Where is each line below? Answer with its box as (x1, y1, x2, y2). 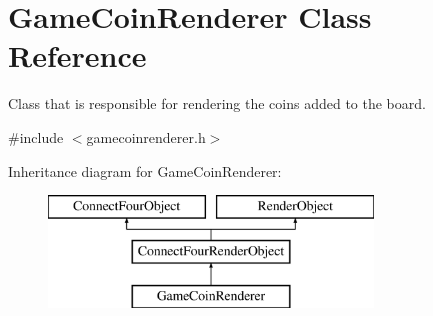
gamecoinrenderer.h (86, 126, 206, 147)
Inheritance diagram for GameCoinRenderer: (8, 160, 282, 181)
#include (8, 126, 64, 147)
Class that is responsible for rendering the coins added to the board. (8, 93, 426, 114)
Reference (8, 35, 147, 76)
